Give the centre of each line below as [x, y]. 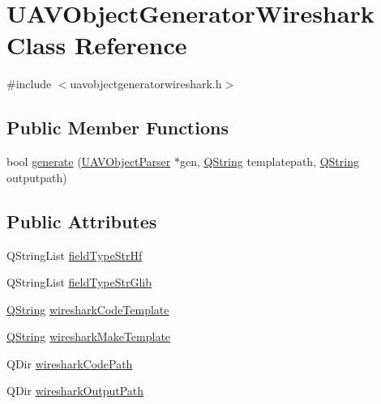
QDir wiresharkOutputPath [75, 391]
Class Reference [97, 45]
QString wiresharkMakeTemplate [89, 336]
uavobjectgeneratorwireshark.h [146, 84]
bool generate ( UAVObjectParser [89, 162]
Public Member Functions [118, 128]
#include [29, 84]
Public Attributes [82, 221]
